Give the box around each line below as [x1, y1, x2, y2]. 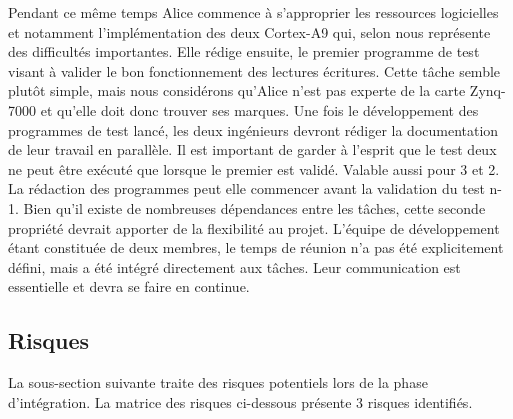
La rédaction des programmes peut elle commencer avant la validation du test [8, 178, 485, 199]
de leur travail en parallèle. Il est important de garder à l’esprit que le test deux [8, 139, 497, 160]
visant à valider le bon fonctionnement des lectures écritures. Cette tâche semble [8, 60, 501, 81]
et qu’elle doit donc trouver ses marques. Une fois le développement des [40, 99, 479, 120]
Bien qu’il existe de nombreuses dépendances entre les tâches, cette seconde [23, 197, 486, 218]
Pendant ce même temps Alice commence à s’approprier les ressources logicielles [8, 2, 499, 22]
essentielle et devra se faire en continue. [8, 276, 250, 297]
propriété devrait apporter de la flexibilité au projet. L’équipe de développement [8, 217, 500, 238]
